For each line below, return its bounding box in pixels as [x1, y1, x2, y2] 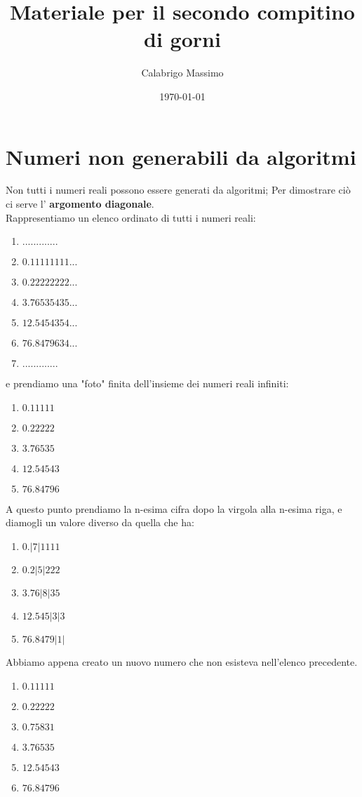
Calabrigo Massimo [141, 65, 224, 80]
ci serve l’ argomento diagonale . [6, 196, 154, 211]
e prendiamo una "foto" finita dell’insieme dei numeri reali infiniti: [6, 376, 289, 391]
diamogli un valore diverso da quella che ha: [6, 515, 194, 530]
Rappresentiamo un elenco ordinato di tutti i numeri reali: [6, 210, 256, 225]
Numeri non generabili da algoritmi [6, 142, 356, 170]
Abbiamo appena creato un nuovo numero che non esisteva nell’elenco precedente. [6, 655, 358, 669]
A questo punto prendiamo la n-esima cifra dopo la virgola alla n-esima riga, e [6, 501, 342, 516]
